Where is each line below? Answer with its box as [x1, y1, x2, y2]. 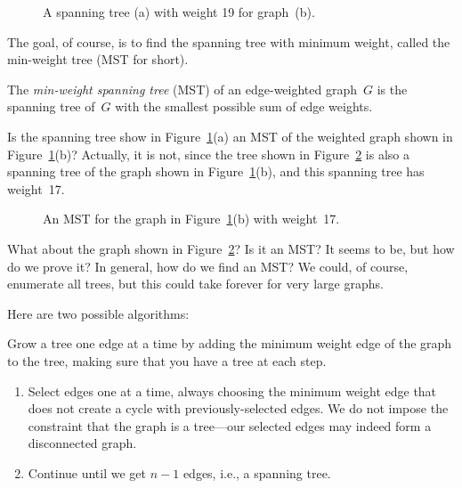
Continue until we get [28, 463, 147, 482]
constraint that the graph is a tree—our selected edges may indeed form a [28, 416, 432, 435]
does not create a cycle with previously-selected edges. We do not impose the [28, 399, 449, 418]
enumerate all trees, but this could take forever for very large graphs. [7, 274, 384, 293]
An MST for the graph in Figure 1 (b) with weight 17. [43, 209, 340, 228]
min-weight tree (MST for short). [7, 50, 189, 69]
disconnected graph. [28, 434, 137, 452]
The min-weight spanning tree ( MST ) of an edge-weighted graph [7, 79, 358, 98]
